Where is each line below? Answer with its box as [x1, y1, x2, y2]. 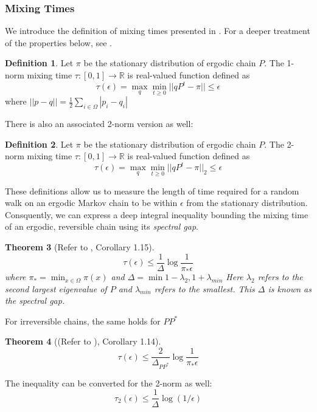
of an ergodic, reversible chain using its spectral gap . [5, 220, 198, 233]
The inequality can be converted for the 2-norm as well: [5, 376, 212, 389]
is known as [268, 282, 312, 295]
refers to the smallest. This [154, 282, 255, 295]
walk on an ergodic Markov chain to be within [5, 196, 178, 209]
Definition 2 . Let [5, 137, 74, 150]
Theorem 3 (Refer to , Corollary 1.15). [5, 240, 155, 253]
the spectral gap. [5, 294, 65, 307]
